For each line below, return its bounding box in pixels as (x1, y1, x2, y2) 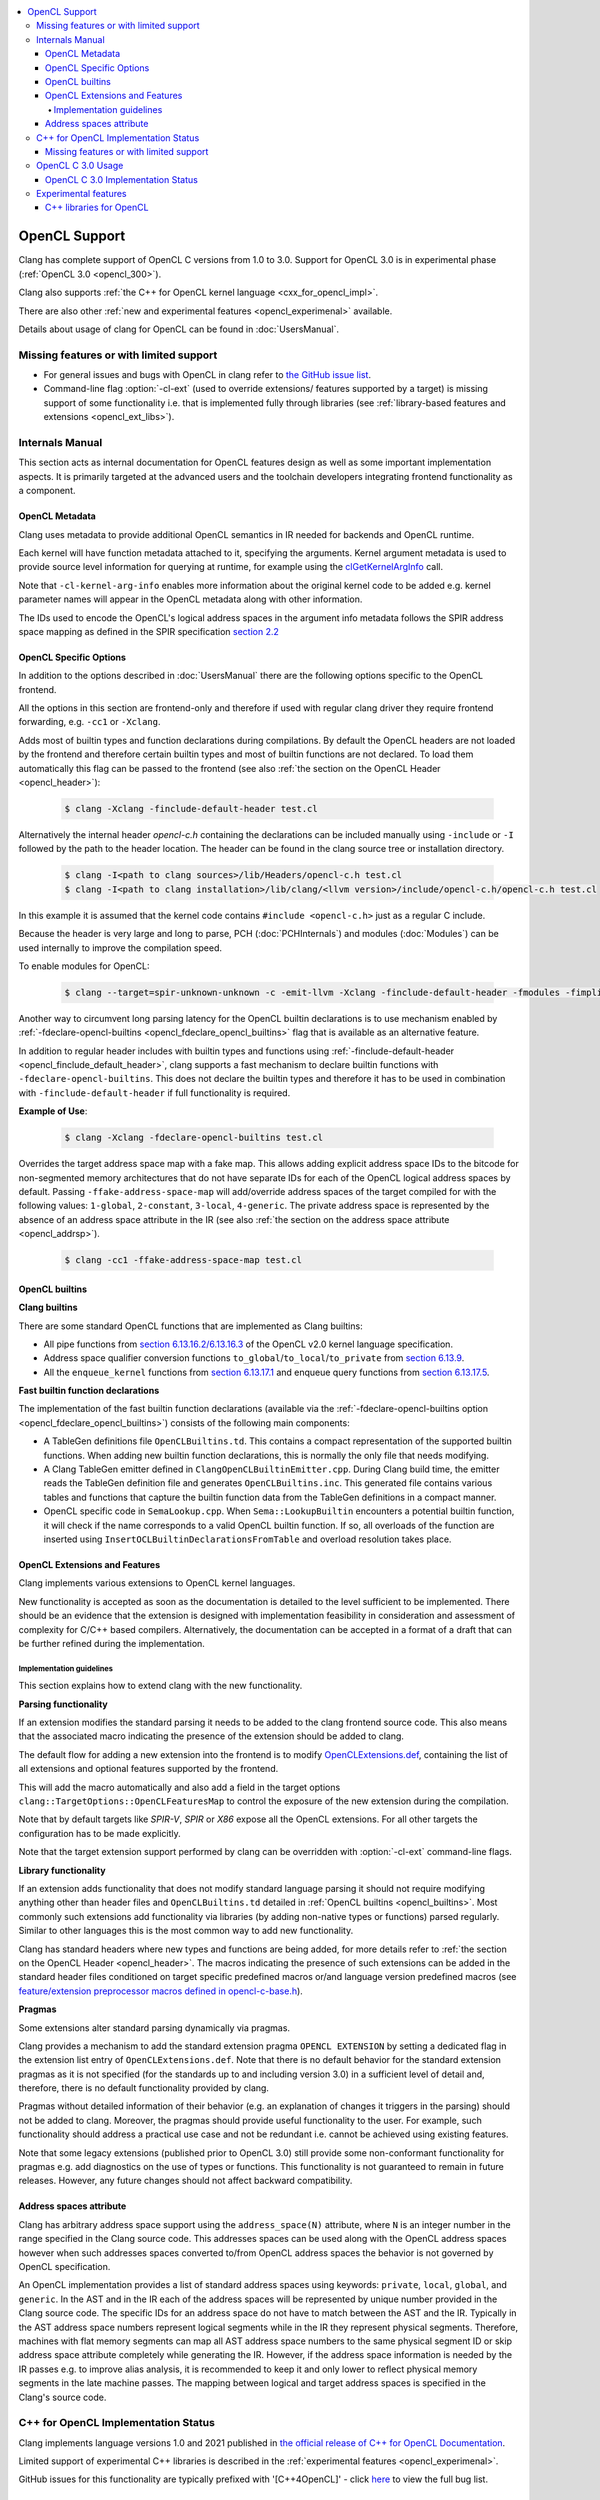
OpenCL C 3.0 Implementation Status (45, 173, 199, 185)
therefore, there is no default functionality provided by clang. (18, 2082, 270, 2094)
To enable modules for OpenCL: (18, 960, 150, 972)
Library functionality (18, 1864, 106, 1876)
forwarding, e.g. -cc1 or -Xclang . (18, 716, 161, 728)
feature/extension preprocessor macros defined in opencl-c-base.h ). (18, 1985, 304, 1997)
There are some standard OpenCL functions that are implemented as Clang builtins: (18, 1320, 364, 1332)
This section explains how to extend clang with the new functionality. (18, 1680, 303, 1692)
